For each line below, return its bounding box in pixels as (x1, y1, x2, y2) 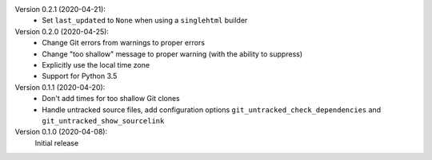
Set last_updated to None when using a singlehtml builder (42, 16, 248, 25)
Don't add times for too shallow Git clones (42, 94, 180, 103)
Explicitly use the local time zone (42, 60, 150, 69)
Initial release (34, 138, 79, 147)
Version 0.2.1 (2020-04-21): (14, 5, 106, 14)
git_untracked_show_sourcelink (42, 116, 165, 125)
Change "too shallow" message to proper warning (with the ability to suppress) (42, 49, 303, 59)
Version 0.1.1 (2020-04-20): (14, 82, 106, 92)
